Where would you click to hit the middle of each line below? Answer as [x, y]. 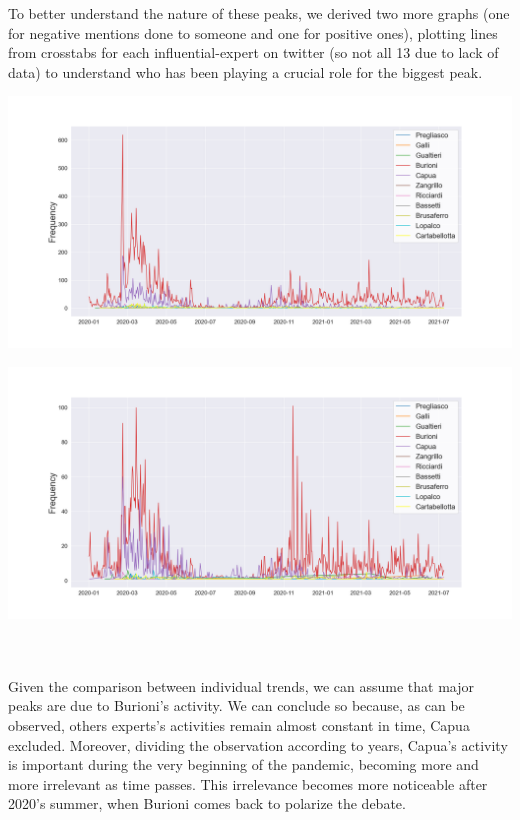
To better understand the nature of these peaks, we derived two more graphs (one [259, 13]
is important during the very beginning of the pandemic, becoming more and [243, 764]
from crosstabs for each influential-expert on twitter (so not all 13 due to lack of [253, 52]
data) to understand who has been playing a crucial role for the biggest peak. [245, 71]
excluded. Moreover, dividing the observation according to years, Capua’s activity [258, 744]
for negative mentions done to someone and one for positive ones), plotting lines [253, 32]
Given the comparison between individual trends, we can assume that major [241, 685]
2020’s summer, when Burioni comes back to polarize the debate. [207, 803]
